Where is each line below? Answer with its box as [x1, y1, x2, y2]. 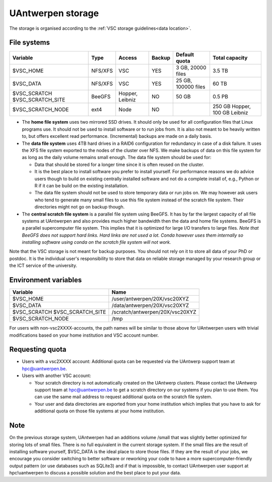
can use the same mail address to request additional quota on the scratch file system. [34, 394, 213, 400]
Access [118, 55, 137, 62]
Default [175, 51, 194, 58]
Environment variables [9, 276, 82, 285]
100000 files [175, 83, 206, 90]
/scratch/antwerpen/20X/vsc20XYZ [111, 308, 196, 315]
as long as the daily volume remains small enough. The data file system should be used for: [22, 154, 212, 160]
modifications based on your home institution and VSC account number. [9, 332, 159, 338]
